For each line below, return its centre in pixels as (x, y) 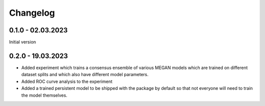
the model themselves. (44, 95)
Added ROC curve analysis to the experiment (67, 81)
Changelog (32, 13)
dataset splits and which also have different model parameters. (85, 75)
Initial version (23, 42)
